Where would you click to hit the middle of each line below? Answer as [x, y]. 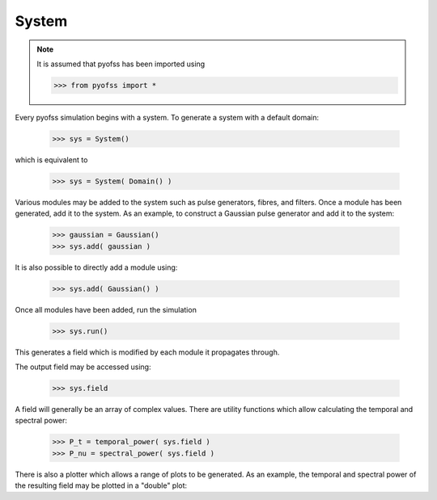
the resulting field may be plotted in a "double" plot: [101, 485]
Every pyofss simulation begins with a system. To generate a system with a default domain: [167, 117]
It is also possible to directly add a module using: [96, 267]
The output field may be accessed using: [83, 367]
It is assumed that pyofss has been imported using [121, 64]
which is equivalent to [51, 160]
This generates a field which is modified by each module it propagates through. [147, 352]
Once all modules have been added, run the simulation [106, 309]
